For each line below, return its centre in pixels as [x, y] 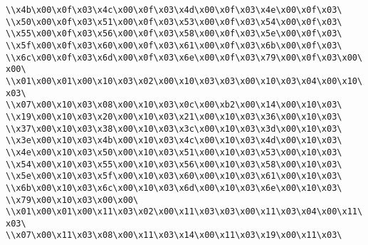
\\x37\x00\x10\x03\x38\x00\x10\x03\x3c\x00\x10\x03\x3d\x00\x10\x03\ [174, 129]
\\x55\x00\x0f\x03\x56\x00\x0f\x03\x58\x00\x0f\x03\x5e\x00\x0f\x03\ [174, 34]
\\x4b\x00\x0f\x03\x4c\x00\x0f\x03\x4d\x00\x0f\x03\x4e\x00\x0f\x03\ [174, 10]
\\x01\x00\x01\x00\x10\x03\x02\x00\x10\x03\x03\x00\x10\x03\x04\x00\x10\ [184, 81]
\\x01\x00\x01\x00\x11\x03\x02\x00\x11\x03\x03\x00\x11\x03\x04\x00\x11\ [184, 212]
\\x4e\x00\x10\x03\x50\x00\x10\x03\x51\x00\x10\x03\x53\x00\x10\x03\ [174, 152]
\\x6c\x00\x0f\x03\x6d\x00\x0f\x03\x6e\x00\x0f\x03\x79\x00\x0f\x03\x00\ [184, 57]
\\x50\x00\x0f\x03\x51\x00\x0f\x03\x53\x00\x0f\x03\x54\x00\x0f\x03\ [174, 22]
